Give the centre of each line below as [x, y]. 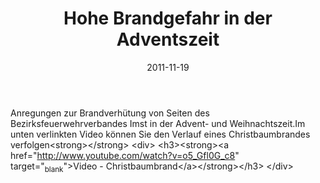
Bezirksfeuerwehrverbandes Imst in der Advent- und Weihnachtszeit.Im [158, 123]
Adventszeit [168, 39]
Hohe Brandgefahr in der [168, 18]
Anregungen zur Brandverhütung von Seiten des [110, 113]
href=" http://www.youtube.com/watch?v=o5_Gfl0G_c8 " [125, 155]
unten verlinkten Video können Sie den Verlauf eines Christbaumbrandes [160, 134]
